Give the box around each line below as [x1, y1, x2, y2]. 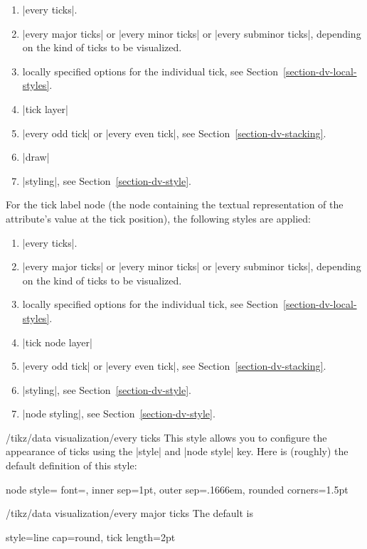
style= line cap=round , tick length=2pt [6, 529, 176, 544]
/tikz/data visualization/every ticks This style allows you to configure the [6, 430, 327, 444]
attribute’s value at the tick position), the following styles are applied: [6, 210, 311, 225]
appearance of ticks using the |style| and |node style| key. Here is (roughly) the [6, 444, 349, 459]
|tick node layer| [22, 334, 92, 349]
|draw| [22, 149, 50, 164]
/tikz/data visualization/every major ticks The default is [6, 506, 253, 521]
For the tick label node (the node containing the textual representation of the [6, 197, 344, 212]
